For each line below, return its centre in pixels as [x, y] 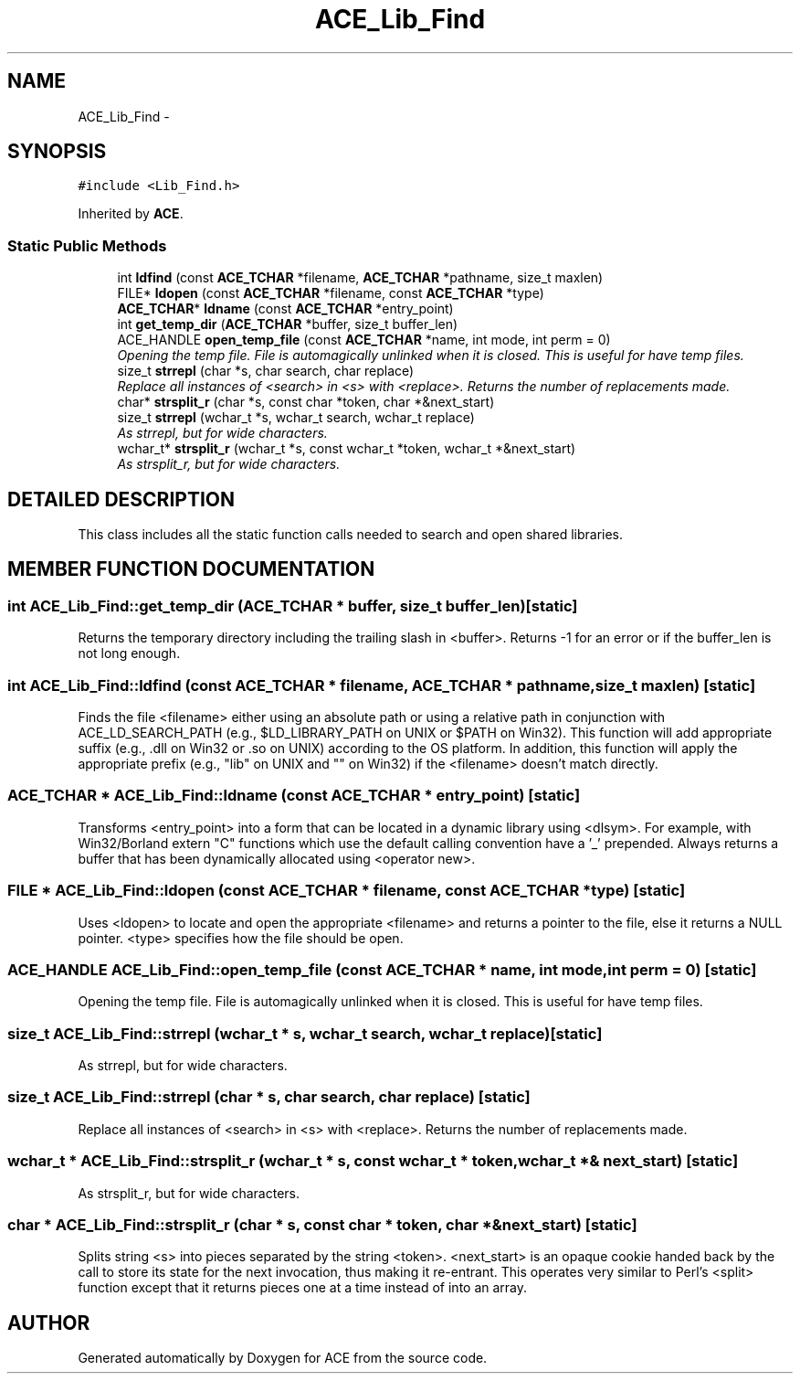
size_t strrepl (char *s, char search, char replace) [266, 371]
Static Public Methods [87, 245]
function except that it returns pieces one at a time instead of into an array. [303, 1288]
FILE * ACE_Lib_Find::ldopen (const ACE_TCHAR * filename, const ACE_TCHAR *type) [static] [347, 891]
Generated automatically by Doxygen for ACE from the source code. [283, 1358]
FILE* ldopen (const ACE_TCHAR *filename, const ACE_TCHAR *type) [331, 293]
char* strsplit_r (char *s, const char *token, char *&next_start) [306, 402]
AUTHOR [49, 1323]
